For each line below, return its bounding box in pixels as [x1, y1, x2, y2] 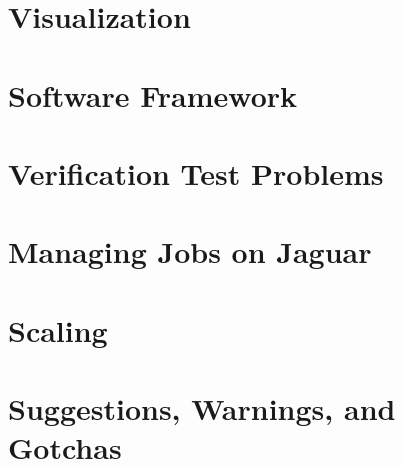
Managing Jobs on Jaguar [8, 231, 372, 272]
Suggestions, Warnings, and [8, 388, 396, 429]
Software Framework [8, 74, 298, 115]
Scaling [8, 309, 108, 350]
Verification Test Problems [8, 152, 384, 193]
